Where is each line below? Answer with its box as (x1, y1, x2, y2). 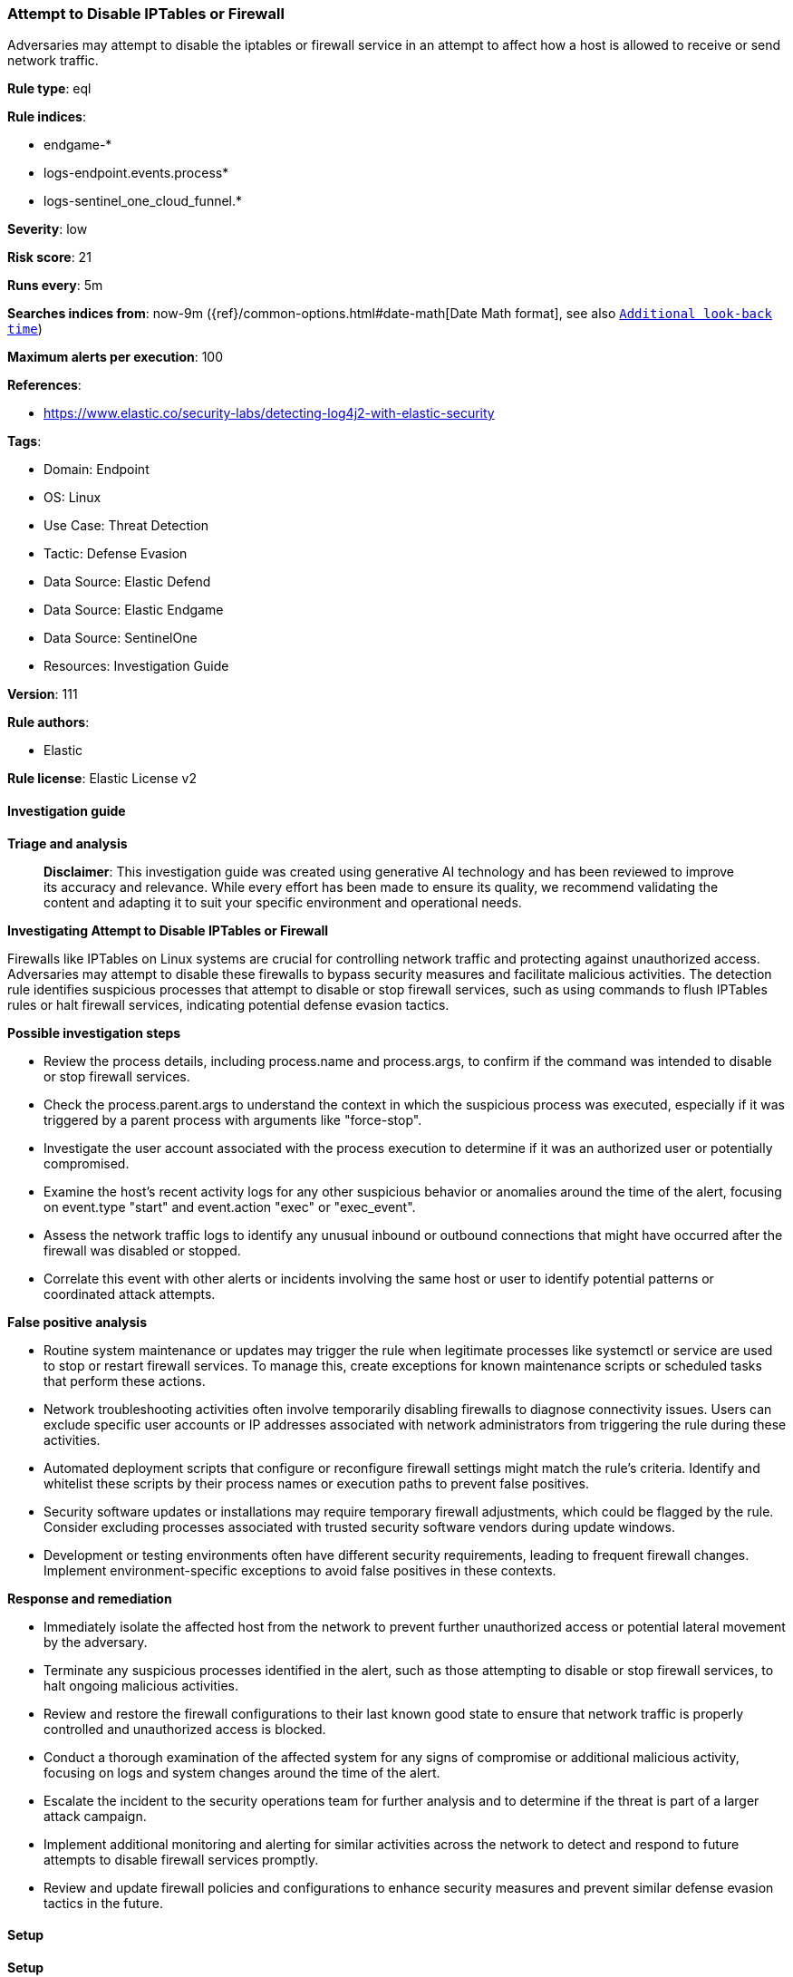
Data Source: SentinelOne (44, 630, 198, 646)
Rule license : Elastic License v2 (7, 770, 197, 787)
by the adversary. (44, 1633, 148, 1650)
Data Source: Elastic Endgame (44, 602, 224, 618)
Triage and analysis (7, 835, 128, 851)
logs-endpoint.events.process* (44, 165, 229, 181)
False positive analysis (7, 1313, 147, 1330)
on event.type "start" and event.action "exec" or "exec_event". (44, 1198, 416, 1215)
